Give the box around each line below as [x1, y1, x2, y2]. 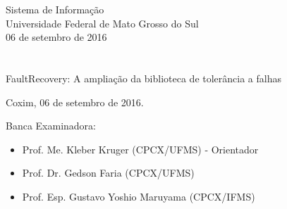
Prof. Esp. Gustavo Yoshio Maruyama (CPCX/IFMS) [22, 189, 255, 203]
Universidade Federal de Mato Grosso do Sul [6, 15, 199, 30]
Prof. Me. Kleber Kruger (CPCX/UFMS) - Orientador [22, 141, 259, 156]
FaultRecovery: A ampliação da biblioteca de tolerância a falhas [6, 70, 281, 85]
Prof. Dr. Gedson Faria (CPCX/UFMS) [22, 165, 195, 180]
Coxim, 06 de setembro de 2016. [6, 94, 144, 109]
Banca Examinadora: [6, 118, 97, 133]
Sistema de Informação [6, 2, 104, 16]
